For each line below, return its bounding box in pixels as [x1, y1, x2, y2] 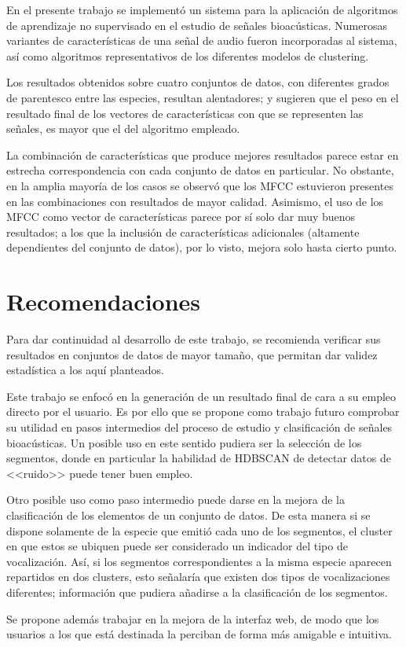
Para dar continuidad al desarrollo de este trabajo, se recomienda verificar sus [6, 331, 381, 347]
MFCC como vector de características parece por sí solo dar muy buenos [6, 208, 356, 225]
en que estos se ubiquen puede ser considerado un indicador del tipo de [6, 538, 348, 554]
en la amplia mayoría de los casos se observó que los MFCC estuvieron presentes [6, 177, 393, 193]
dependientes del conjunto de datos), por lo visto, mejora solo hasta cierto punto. [6, 239, 397, 255]
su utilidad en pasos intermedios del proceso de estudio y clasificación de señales [6, 419, 393, 435]
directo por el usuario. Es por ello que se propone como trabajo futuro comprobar [6, 403, 400, 420]
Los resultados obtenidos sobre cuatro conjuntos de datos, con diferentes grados [6, 74, 390, 90]
